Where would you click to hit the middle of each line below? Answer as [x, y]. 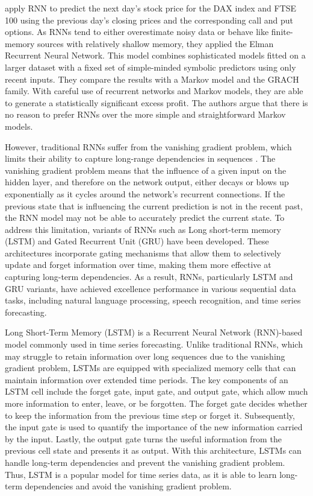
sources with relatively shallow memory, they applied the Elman [156, 43]
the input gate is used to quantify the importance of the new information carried [154, 427]
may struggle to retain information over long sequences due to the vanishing [145, 356]
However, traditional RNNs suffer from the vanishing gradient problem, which [148, 146]
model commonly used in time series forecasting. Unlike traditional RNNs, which [154, 344]
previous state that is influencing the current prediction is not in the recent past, [154, 205]
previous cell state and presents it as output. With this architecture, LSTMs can [153, 450]
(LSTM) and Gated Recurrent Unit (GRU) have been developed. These [137, 241]
